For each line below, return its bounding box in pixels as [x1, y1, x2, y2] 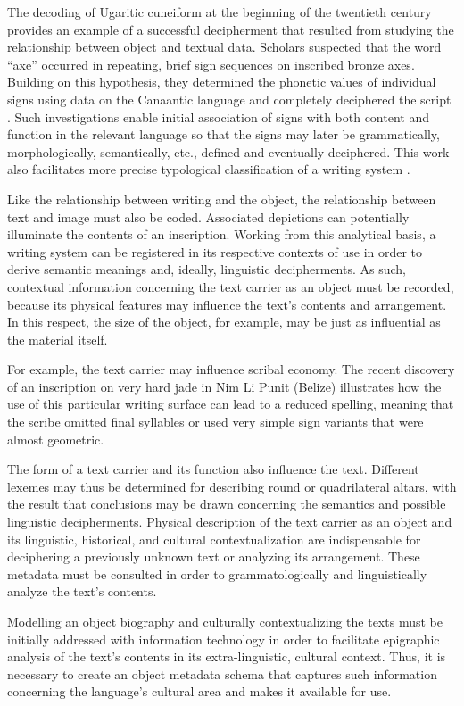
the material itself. [7, 329, 108, 348]
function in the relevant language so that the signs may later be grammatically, [7, 125, 440, 144]
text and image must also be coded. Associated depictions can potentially [7, 207, 410, 226]
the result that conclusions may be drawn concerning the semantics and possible [7, 494, 446, 513]
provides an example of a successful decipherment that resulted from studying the [7, 20, 454, 38]
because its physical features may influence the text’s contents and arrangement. [7, 295, 447, 313]
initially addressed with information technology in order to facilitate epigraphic [7, 629, 440, 648]
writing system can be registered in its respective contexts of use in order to [7, 242, 423, 261]
